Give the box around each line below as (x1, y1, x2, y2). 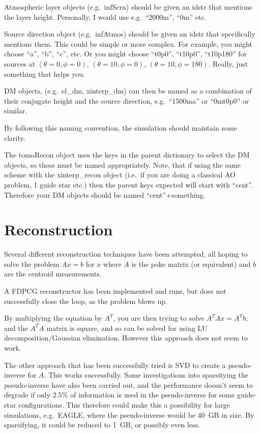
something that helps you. (4, 68, 85, 79)
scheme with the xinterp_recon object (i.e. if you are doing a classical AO (4, 169, 236, 180)
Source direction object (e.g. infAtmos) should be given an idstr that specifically (4, 28, 255, 39)
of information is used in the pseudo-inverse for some (70, 389, 235, 400)
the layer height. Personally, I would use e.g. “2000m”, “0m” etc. (4, 11, 207, 22)
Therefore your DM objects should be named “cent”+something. (4, 189, 206, 200)
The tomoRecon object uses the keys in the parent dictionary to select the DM (4, 149, 250, 160)
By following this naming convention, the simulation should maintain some (4, 122, 237, 133)
